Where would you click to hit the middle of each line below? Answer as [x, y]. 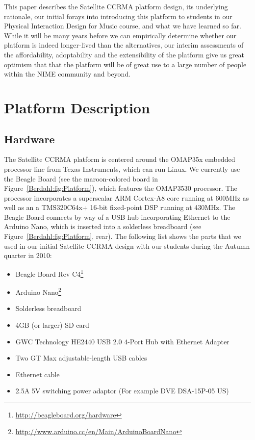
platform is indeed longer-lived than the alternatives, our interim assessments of [124, 45]
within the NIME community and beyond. [67, 74]
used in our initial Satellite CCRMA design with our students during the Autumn [127, 246]
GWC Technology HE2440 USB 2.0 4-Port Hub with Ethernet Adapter [122, 341]
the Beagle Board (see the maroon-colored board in [81, 178]
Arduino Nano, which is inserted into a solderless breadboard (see [103, 226]
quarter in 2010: [28, 255]
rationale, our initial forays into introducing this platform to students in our [118, 16]
